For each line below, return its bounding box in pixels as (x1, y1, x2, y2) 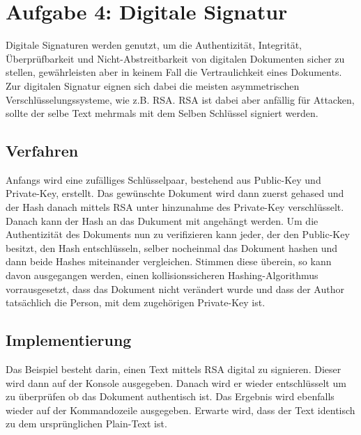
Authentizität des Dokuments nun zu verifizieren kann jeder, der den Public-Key (6, 227, 350, 242)
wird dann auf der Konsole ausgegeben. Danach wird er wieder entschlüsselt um (6, 375, 346, 390)
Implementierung (6, 329, 132, 351)
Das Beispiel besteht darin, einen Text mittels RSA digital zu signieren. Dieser (6, 362, 341, 377)
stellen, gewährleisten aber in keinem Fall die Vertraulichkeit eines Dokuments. (6, 65, 342, 79)
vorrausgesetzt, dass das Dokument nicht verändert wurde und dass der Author (6, 281, 344, 296)
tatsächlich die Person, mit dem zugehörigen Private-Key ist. (6, 295, 266, 310)
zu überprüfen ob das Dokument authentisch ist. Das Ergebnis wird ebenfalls (6, 389, 335, 404)
